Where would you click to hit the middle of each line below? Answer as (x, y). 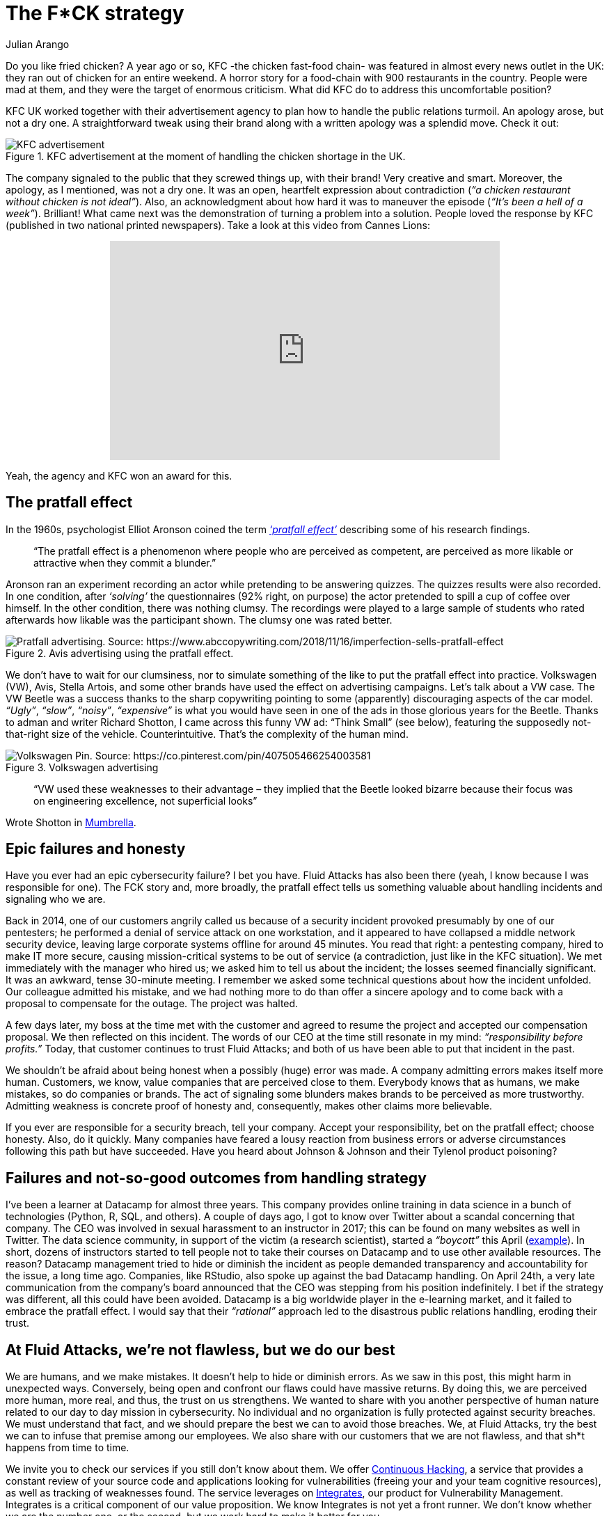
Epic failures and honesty (96, 849)
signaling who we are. (56, 899)
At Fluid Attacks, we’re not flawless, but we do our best (200, 1350)
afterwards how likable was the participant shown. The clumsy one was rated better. (199, 619)
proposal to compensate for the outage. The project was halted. (152, 1004)
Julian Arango (38, 44)
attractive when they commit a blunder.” (125, 562)
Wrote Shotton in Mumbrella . (71, 822)
